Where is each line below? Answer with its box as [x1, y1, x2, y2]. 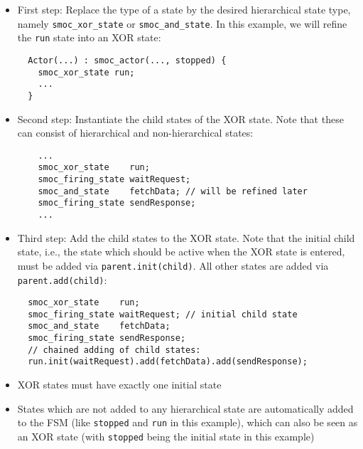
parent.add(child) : [17, 272, 107, 287]
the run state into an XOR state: [17, 30, 161, 45]
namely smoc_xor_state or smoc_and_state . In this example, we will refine [17, 16, 347, 31]
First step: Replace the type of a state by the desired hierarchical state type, [17, 2, 351, 16]
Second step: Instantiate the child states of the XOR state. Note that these [17, 111, 344, 126]
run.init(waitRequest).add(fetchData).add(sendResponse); [28, 356, 308, 367]
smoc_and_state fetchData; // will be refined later [38, 186, 308, 196]
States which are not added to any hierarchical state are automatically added [17, 401, 354, 416]
